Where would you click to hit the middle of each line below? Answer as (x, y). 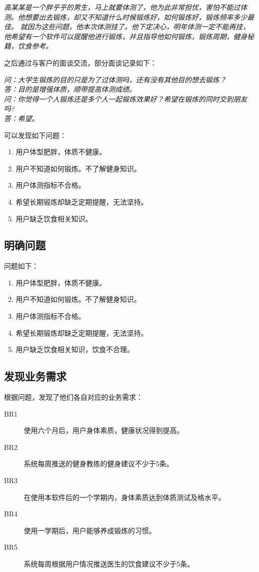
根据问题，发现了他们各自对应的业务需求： (73, 397)
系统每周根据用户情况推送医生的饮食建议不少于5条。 (109, 564)
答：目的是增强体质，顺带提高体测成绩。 (70, 89)
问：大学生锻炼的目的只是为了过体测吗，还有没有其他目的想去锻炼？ (115, 79)
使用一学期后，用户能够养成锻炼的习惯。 (90, 530)
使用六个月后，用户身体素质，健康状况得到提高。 (104, 430)
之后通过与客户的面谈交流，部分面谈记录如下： (80, 62)
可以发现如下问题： (35, 135)
